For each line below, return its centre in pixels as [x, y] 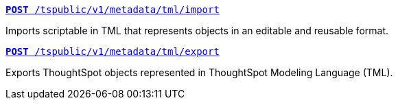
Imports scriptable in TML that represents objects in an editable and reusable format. [197, 31]
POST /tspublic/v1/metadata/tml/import [113, 10]
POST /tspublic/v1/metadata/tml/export [113, 51]
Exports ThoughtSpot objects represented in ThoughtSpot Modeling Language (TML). [199, 72]
